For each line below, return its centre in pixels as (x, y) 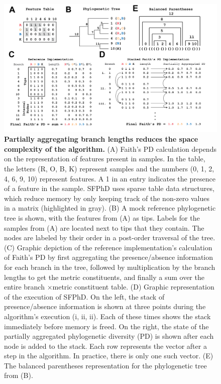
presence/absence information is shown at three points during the (105, 306)
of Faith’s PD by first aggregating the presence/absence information (109, 257)
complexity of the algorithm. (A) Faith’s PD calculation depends (110, 149)
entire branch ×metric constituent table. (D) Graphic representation (109, 287)
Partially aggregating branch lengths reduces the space (101, 139)
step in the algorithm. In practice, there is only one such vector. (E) (109, 356)
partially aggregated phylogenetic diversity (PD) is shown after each (109, 336)
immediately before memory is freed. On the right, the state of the (106, 326)
